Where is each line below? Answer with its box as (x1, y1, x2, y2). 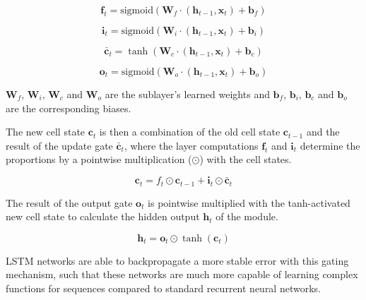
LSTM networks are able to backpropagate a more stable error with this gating (6, 253, 349, 268)
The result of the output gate (6, 195, 133, 210)
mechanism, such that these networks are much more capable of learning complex (6, 267, 358, 282)
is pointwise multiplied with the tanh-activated (148, 195, 350, 210)
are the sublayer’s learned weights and (105, 87, 270, 101)
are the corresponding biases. (6, 100, 131, 115)
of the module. (216, 209, 278, 224)
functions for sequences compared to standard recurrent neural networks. (6, 281, 321, 296)
